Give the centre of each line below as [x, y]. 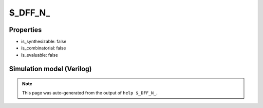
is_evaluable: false [40, 55]
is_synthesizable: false [44, 42]
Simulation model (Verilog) [50, 69]
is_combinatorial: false [44, 48]
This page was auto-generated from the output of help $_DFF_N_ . [90, 93]
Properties [25, 30]
